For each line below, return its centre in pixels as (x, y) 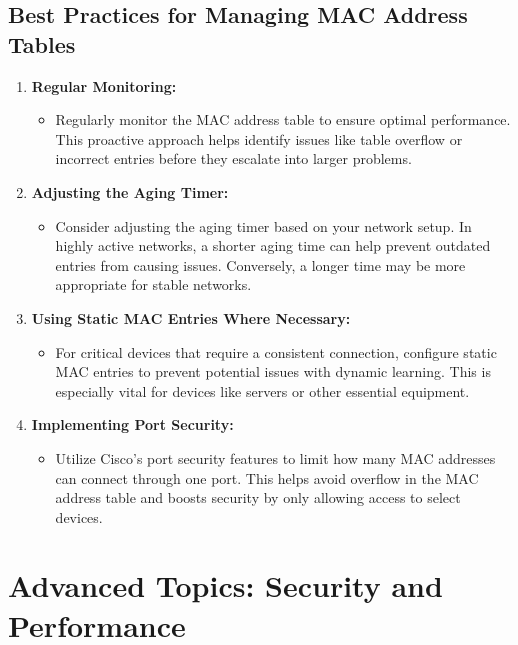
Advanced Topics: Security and (225, 585)
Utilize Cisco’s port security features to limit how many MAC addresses (275, 457)
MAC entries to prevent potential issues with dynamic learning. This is (273, 371)
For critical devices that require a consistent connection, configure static (276, 351)
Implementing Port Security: (132, 424)
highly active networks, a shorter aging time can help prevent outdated (273, 245)
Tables (42, 43)
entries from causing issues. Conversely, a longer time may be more (260, 264)
